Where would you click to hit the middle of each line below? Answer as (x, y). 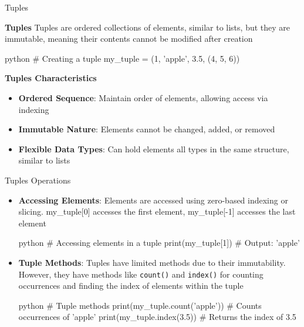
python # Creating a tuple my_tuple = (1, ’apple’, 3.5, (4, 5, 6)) (122, 58)
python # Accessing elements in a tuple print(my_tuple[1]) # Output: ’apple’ (159, 243)
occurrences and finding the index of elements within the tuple (131, 286)
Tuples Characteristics (51, 78)
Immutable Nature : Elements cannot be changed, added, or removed (147, 129)
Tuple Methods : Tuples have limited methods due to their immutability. (152, 262)
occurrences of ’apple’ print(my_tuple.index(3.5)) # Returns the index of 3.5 (157, 317)
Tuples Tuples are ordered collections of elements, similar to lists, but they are (148, 27)
